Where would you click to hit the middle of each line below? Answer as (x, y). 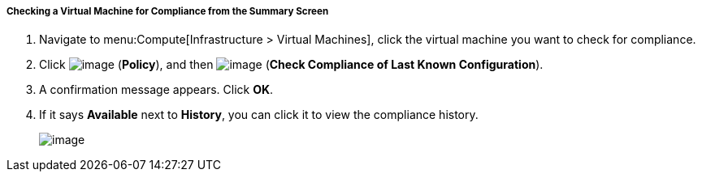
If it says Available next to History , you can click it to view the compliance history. (259, 115)
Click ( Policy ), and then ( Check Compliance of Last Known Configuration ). (291, 65)
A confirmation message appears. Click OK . (156, 90)
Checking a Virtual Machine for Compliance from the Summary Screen (168, 11)
